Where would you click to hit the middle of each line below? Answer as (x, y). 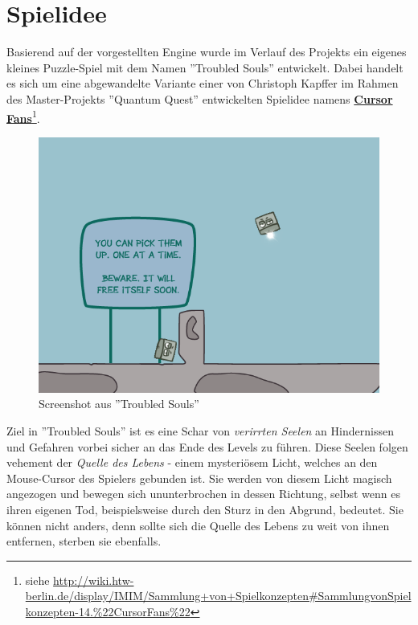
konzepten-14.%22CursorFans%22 (108, 611)
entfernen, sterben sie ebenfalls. (84, 541)
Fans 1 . (23, 116)
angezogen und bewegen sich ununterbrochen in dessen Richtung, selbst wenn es (203, 494)
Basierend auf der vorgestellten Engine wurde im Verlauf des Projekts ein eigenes (207, 52)
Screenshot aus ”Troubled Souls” (119, 404)
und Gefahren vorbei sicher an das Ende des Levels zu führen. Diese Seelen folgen (207, 446)
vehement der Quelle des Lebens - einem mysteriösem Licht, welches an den (192, 462)
